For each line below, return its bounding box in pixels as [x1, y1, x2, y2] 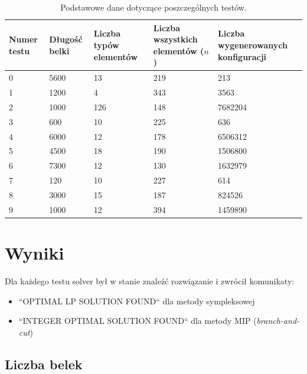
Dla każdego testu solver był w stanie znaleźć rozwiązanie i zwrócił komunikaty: [5, 275, 295, 287]
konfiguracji [218, 50, 267, 63]
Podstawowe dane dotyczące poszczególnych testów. [60, 1, 247, 13]
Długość [49, 33, 83, 45]
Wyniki [5, 241, 64, 265]
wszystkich [153, 33, 198, 45]
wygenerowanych [218, 38, 288, 51]
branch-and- [256, 314, 300, 327]
